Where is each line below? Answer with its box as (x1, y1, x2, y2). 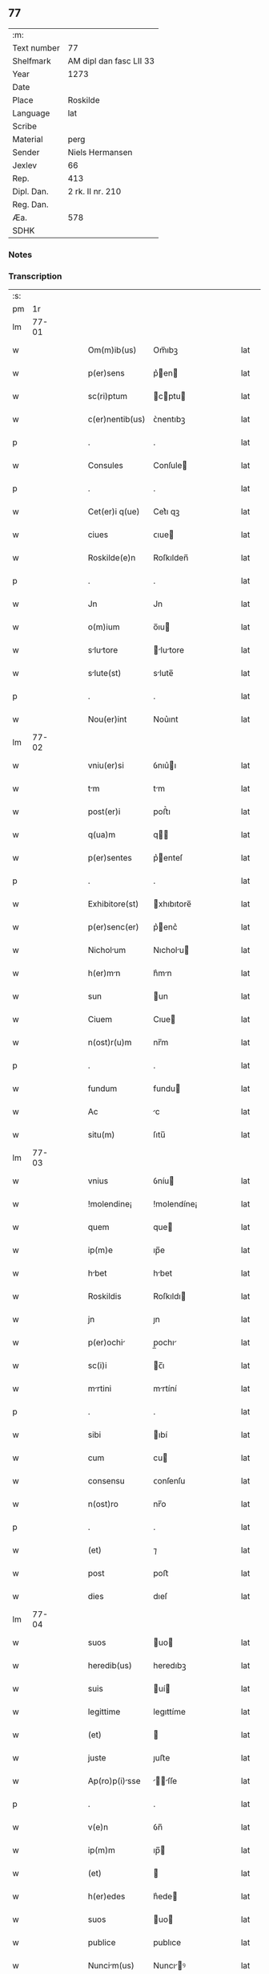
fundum (87, 1083, 118, 1094)
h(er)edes (87, 1891, 126, 1902)
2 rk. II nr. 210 (67, 185, 122, 197)
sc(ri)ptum (87, 391, 128, 402)
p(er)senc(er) (87, 922, 139, 933)
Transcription (8, 271, 62, 282)
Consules (87, 460, 124, 471)
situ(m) (87, 1129, 115, 1141)
